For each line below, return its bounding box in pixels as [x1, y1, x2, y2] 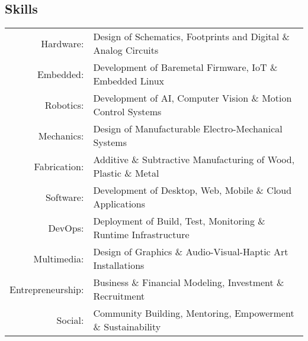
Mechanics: [38, 128, 84, 142]
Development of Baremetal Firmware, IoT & [93, 60, 278, 74]
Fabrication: [34, 159, 84, 173]
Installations [93, 258, 145, 272]
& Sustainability [93, 320, 161, 334]
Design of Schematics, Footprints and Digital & [93, 30, 290, 44]
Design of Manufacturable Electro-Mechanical [93, 122, 283, 136]
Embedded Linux [93, 74, 164, 88]
